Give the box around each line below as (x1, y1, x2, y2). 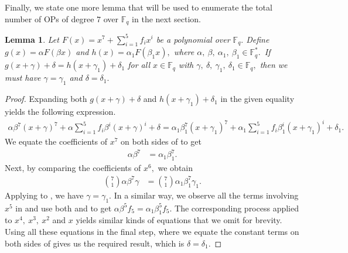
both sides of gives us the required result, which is (5, 237, 185, 249)
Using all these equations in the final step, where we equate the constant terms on (5, 225, 299, 237)
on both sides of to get (121, 135, 202, 148)
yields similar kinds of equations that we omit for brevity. (76, 214, 282, 226)
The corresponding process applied (175, 201, 299, 214)
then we (260, 59, 288, 71)
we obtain (158, 162, 193, 174)
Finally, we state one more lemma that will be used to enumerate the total (5, 1, 272, 13)
